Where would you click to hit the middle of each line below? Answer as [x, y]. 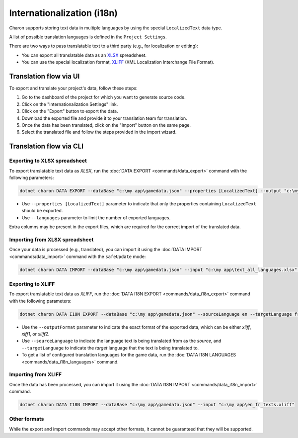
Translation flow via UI [44, 76]
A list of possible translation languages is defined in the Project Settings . [88, 37]
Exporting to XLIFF [32, 284]
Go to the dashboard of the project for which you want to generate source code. [104, 97]
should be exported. [42, 211]
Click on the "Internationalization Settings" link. [70, 104]
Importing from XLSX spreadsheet [51, 240]
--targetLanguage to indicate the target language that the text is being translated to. [110, 348]
